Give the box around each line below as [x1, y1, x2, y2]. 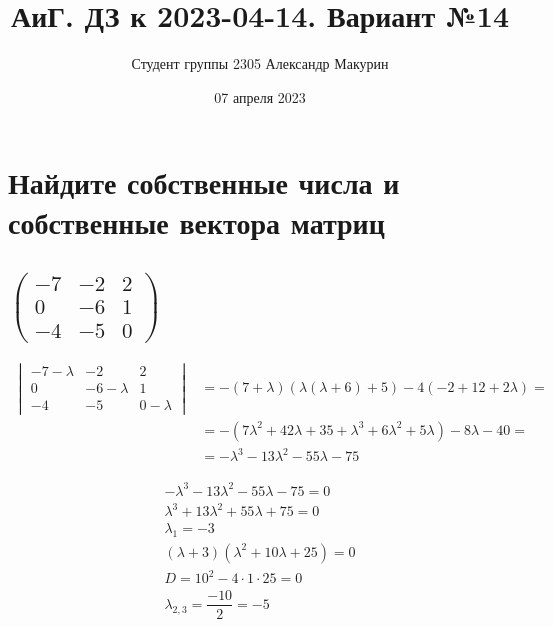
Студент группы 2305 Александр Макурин [131, 53, 389, 74]
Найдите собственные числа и [8, 162, 400, 203]
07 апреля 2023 [214, 86, 306, 107]
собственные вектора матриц [8, 201, 385, 242]
